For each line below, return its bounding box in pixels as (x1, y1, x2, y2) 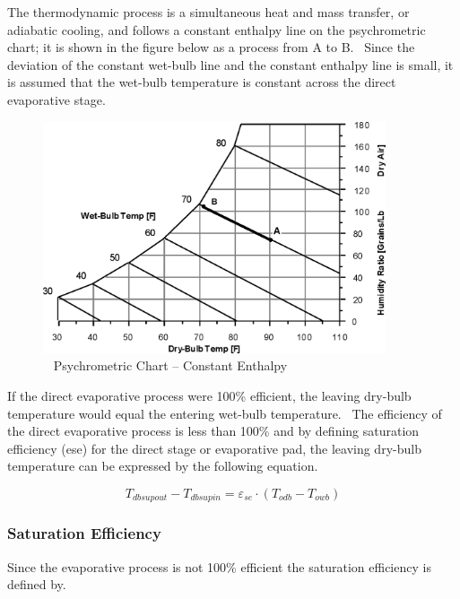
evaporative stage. (7, 90, 106, 109)
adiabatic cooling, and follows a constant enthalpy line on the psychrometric (7, 20, 426, 39)
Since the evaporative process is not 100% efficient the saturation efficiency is (7, 557, 431, 576)
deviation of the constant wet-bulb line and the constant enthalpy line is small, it (7, 55, 454, 74)
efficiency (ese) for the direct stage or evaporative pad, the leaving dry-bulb (7, 438, 421, 457)
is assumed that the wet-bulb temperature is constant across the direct (7, 73, 396, 91)
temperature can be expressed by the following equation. (7, 456, 318, 475)
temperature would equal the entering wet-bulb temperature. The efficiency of (7, 404, 442, 422)
